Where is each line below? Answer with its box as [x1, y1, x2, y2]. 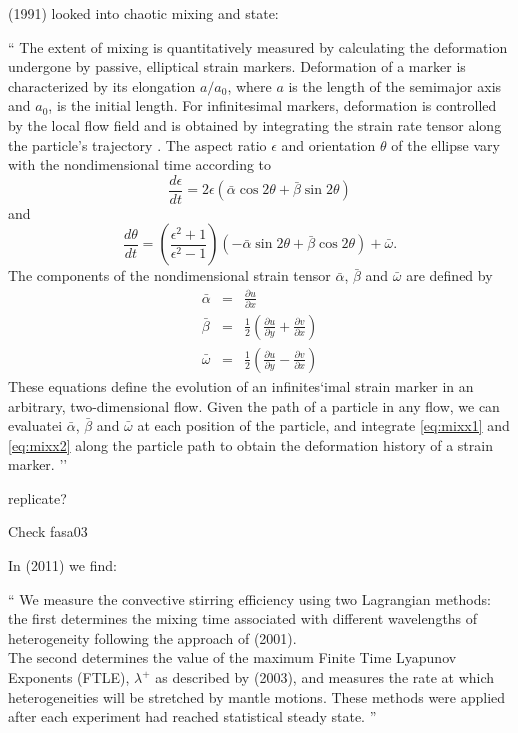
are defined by [406, 265, 493, 286]
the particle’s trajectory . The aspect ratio [8, 134, 267, 155]
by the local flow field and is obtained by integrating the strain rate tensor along [8, 114, 502, 135]
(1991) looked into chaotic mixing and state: [8, 3, 279, 23]
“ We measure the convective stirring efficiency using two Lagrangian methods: [8, 588, 491, 609]
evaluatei [8, 415, 63, 436]
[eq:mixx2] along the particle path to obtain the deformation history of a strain [8, 434, 493, 455]
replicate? [8, 487, 67, 508]
